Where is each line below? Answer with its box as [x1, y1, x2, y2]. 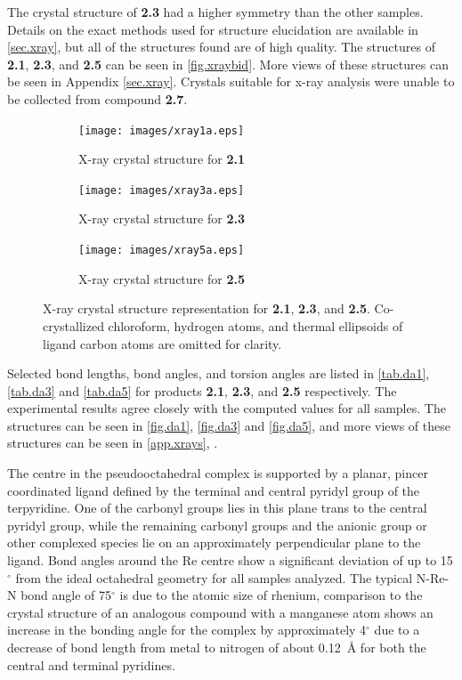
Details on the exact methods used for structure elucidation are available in [7, 20, 418, 38]
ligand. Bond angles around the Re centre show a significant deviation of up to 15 [7, 551, 453, 570]
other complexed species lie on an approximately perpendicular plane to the [7, 533, 421, 552]
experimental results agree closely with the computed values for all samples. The [7, 399, 446, 417]
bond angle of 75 [20, 586, 112, 604]
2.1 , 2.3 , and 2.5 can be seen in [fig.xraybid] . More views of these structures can [7, 54, 449, 73]
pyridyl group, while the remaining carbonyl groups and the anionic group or [7, 515, 427, 534]
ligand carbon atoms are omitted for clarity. [43, 334, 282, 352]
